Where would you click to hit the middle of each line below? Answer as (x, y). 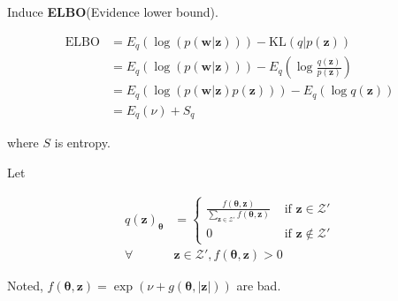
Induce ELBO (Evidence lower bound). (113, 11)
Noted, (25, 286)
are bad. (259, 286)
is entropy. (82, 143)
